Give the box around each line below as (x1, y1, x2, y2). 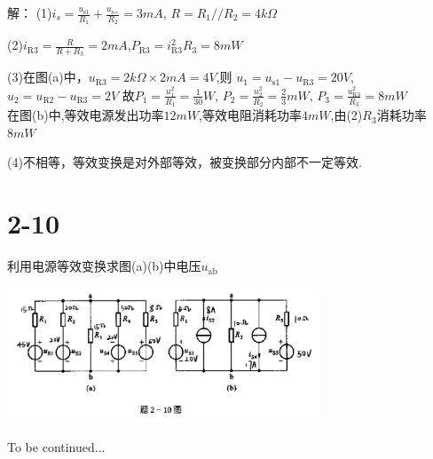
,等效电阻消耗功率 (199, 106, 302, 124)
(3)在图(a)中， (7, 67, 89, 86)
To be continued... (7, 438, 106, 456)
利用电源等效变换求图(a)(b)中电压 (7, 257, 201, 275)
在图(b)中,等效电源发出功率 (7, 106, 164, 124)
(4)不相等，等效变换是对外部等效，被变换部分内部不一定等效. (7, 153, 362, 171)
